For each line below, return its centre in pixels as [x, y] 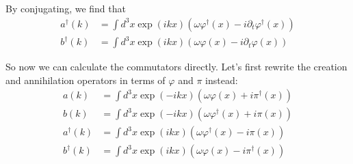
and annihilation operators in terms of [86, 80]
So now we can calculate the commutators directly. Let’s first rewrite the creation [176, 67]
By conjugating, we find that [66, 8]
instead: [222, 80]
